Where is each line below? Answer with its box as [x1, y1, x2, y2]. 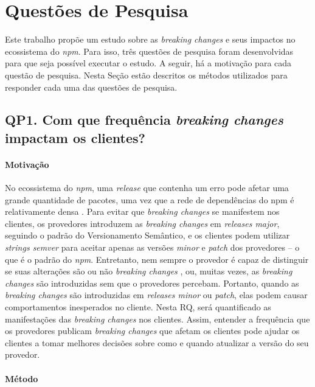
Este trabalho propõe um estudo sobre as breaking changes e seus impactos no [5, 33, 296, 46]
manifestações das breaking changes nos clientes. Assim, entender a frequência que [5, 312, 310, 325]
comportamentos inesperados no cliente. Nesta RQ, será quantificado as [5, 301, 271, 313]
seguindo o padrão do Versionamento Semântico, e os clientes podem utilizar [5, 229, 290, 242]
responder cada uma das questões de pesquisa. [5, 80, 178, 93]
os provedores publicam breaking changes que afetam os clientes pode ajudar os [5, 324, 300, 337]
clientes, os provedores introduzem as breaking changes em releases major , [5, 217, 280, 229]
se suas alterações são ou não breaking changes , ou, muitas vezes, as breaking [5, 265, 292, 277]
